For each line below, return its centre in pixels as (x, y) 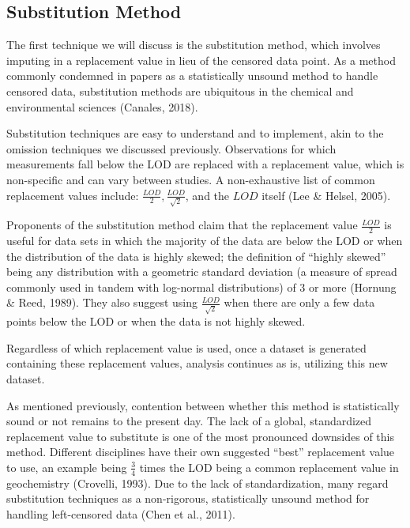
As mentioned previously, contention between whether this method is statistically (203, 405)
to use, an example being (67, 467)
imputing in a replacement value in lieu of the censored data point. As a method (201, 60)
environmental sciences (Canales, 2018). (102, 106)
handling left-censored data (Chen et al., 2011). (121, 513)
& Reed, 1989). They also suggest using (102, 302)
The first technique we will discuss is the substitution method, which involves (194, 45)
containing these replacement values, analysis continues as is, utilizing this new (197, 363)
